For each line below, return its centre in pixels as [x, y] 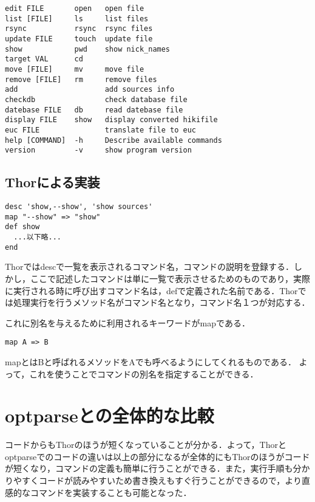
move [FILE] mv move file [75, 69]
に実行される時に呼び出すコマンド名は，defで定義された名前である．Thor [151, 290]
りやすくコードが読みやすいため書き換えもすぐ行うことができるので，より [153, 480]
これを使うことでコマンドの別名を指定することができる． [144, 373]
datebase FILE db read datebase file [94, 110]
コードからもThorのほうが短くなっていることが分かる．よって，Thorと [146, 445]
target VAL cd [44, 59]
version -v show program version [98, 150]
